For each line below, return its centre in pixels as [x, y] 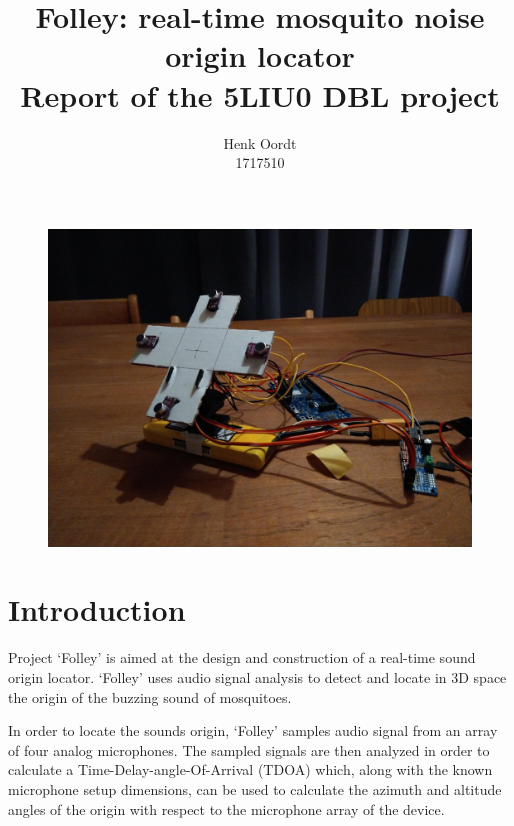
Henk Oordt [260, 142]
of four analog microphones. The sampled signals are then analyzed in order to [249, 749]
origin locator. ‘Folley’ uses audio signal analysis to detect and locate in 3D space [257, 677]
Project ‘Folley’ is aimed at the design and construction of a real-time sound [242, 657]
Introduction [97, 609]
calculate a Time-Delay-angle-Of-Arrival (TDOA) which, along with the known [250, 769]
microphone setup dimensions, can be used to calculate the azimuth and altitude [255, 788]
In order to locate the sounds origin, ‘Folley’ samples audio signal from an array [253, 730]
